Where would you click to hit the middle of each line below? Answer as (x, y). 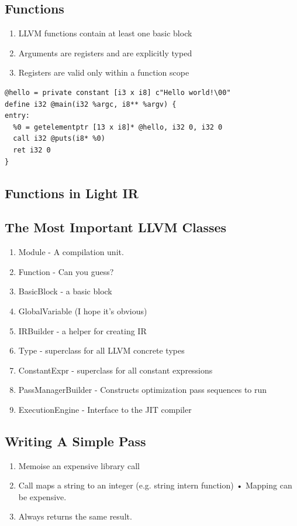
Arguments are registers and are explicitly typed (105, 52)
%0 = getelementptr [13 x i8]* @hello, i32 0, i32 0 (118, 127)
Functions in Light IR (72, 193)
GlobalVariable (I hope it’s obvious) (83, 310)
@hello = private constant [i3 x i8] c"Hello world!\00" (118, 92)
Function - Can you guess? (66, 271)
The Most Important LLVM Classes (116, 227)
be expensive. (42, 496)
